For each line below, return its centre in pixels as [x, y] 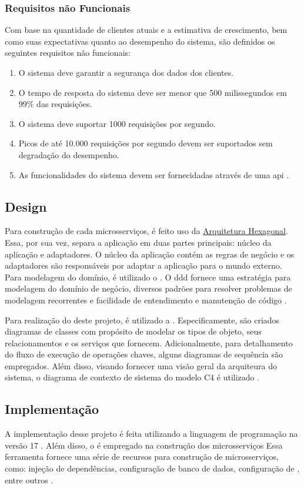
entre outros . [29, 479]
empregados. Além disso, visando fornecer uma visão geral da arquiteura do [141, 365]
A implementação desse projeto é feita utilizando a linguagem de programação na [151, 434]
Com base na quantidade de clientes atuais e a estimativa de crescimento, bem [146, 30]
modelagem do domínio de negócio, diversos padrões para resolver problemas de [148, 288]
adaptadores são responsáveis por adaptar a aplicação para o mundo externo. [143, 265]
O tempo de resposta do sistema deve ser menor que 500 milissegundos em [153, 92]
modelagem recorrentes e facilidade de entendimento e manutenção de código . [146, 300]
